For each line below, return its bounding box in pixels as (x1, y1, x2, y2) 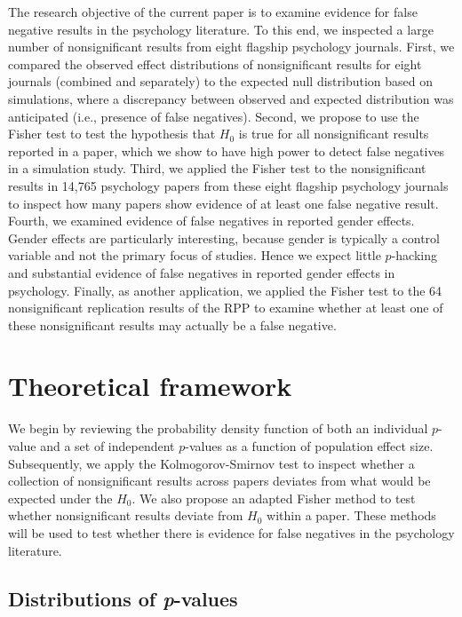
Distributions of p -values (8, 584, 238, 612)
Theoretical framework (8, 368, 292, 404)
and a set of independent (40, 437, 175, 455)
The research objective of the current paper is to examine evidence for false (8, 3, 418, 20)
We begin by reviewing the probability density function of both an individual (8, 419, 428, 438)
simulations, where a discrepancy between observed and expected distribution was (8, 89, 454, 107)
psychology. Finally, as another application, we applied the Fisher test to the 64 (8, 281, 442, 299)
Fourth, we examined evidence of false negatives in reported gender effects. (8, 211, 415, 230)
